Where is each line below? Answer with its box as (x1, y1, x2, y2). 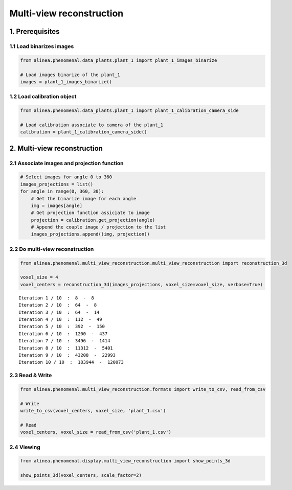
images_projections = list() (20, 181, 94, 187)
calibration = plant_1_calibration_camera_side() (20, 129, 147, 135)
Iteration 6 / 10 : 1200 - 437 (18, 331, 108, 337)
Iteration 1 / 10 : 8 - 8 (18, 295, 95, 301)
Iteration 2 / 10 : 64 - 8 (18, 302, 97, 308)
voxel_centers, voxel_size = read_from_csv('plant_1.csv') (20, 429, 171, 435)
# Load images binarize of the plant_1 (20, 72, 120, 78)
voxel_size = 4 (20, 274, 58, 281)
